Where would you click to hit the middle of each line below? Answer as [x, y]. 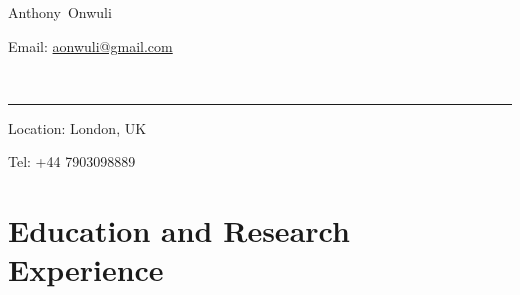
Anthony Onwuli [60, 12]
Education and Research [179, 230]
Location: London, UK [77, 127]
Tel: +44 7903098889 [72, 161]
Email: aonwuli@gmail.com [90, 45]
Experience [86, 269]
